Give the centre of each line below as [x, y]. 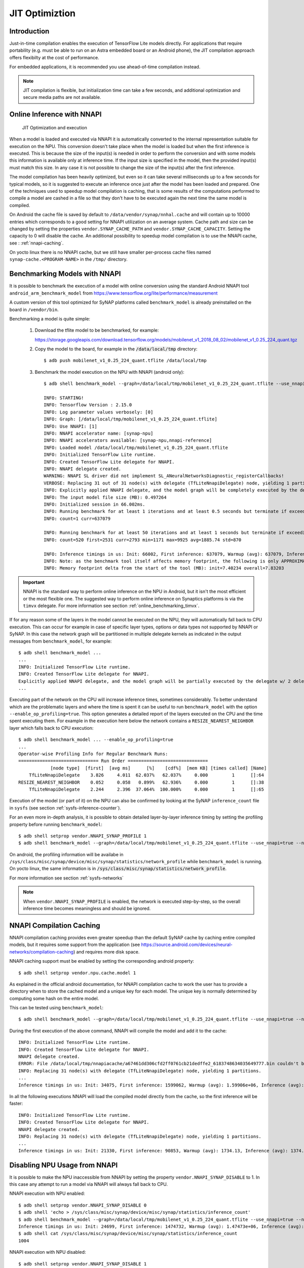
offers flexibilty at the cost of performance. [54, 57]
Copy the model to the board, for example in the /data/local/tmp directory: [116, 349]
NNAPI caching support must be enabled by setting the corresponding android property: [102, 961]
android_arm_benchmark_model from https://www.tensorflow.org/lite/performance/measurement [113, 293]
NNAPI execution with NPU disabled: [48, 1252]
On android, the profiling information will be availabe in [66, 854]
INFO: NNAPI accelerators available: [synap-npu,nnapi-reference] [128, 441]
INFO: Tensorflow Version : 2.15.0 [88, 405]
